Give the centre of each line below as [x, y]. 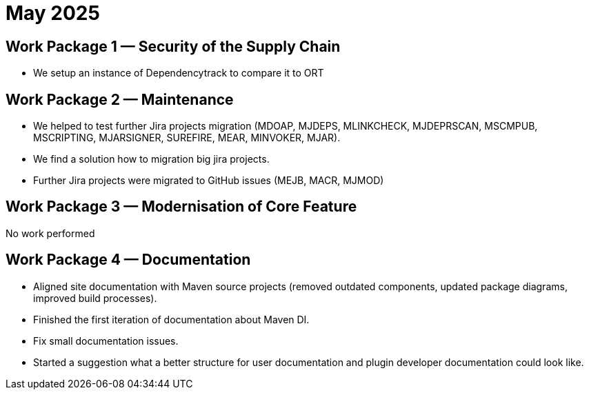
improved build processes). [95, 298]
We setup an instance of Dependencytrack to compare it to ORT [179, 73]
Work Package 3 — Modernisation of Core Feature [181, 207]
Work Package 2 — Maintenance [120, 99]
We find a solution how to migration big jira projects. [151, 159]
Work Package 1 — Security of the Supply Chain [173, 46]
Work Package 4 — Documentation [128, 260]
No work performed [50, 233]
